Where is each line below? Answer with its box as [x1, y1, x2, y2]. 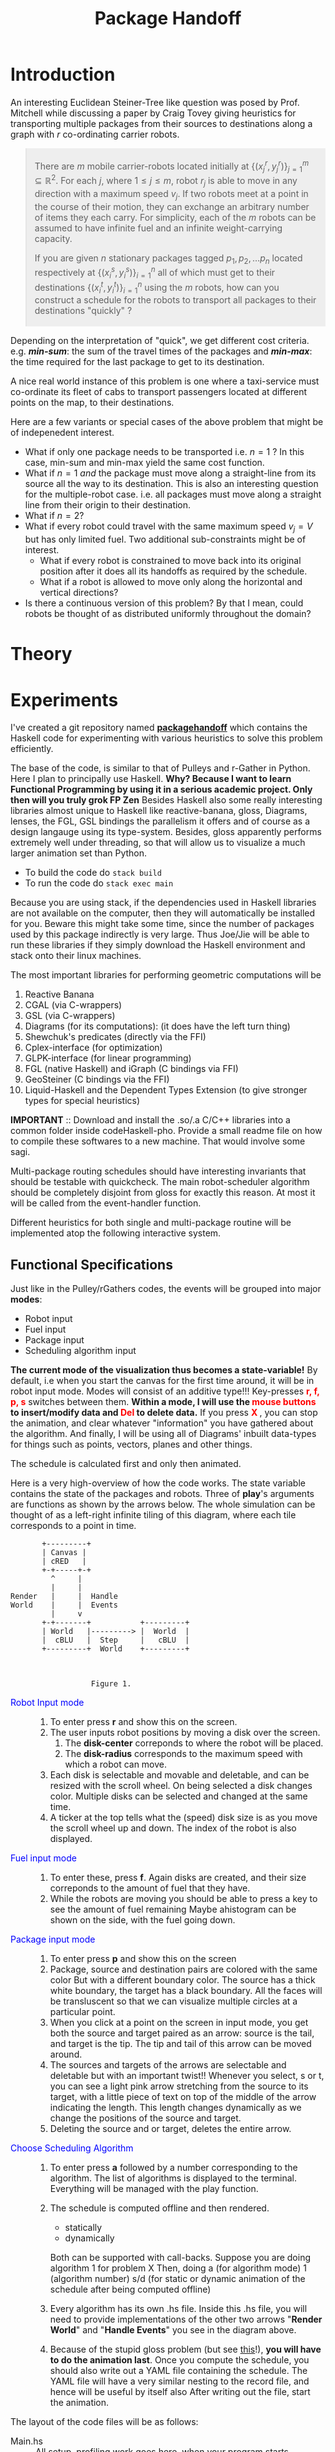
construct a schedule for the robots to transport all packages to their [34, 294, 317, 306]
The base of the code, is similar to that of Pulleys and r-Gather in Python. [10, 762, 311, 774]
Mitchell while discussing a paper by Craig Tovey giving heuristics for [10, 107, 297, 119]
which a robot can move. [64, 1758, 168, 1771]
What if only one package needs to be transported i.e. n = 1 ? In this [24, 446, 305, 458]
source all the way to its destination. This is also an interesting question [24, 478, 319, 490]
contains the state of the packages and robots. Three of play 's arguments [10, 1488, 315, 1500]
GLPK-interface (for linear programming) [24, 1052, 192, 1064]
